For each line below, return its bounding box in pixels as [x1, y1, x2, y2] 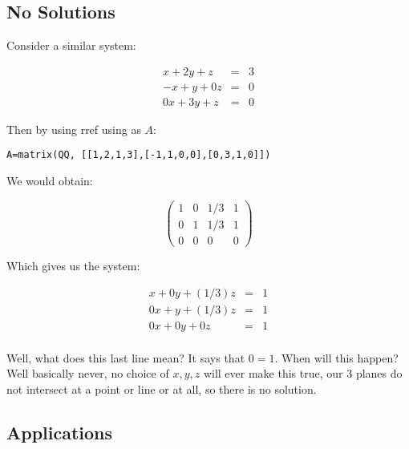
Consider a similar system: [6, 37, 136, 54]
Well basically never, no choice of [6, 365, 169, 382]
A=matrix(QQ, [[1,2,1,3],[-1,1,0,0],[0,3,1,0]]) [6, 149, 271, 161]
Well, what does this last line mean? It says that [6, 349, 245, 366]
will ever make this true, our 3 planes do [203, 365, 403, 382]
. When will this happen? [274, 349, 399, 366]
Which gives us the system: [6, 257, 140, 273]
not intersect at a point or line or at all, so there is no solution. [6, 380, 317, 397]
